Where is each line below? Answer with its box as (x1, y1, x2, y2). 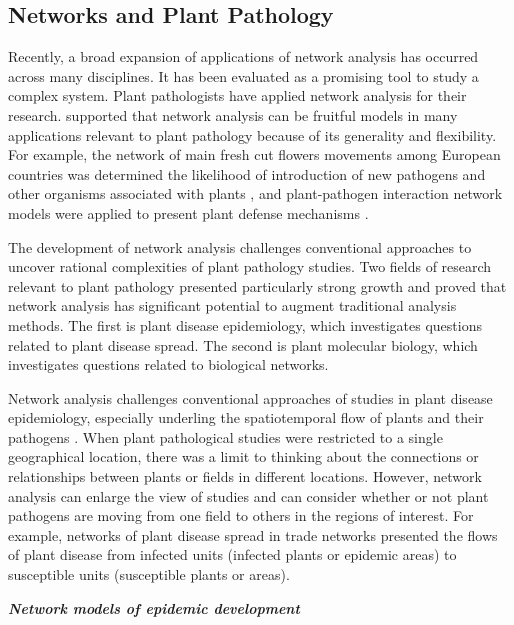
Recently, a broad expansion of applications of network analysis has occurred (8, 46, 479, 67)
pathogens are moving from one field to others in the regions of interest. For (8, 505, 474, 526)
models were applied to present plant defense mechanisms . (8, 202, 369, 223)
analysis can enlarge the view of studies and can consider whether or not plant (8, 485, 489, 506)
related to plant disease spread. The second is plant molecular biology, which (8, 334, 478, 355)
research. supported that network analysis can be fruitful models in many (8, 104, 458, 125)
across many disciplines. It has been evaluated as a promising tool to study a (8, 65, 479, 86)
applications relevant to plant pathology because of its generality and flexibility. (8, 124, 497, 145)
